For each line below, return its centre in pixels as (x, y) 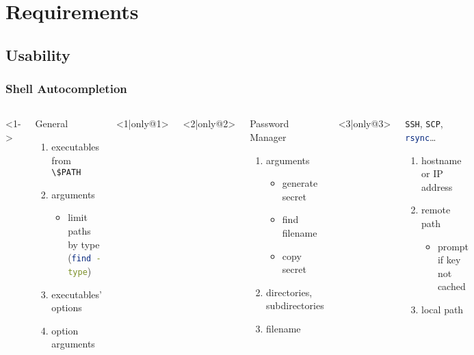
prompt (453, 246)
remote (436, 210)
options (67, 307)
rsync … (421, 137)
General (52, 123)
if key (449, 260)
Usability (38, 54)
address (437, 186)
